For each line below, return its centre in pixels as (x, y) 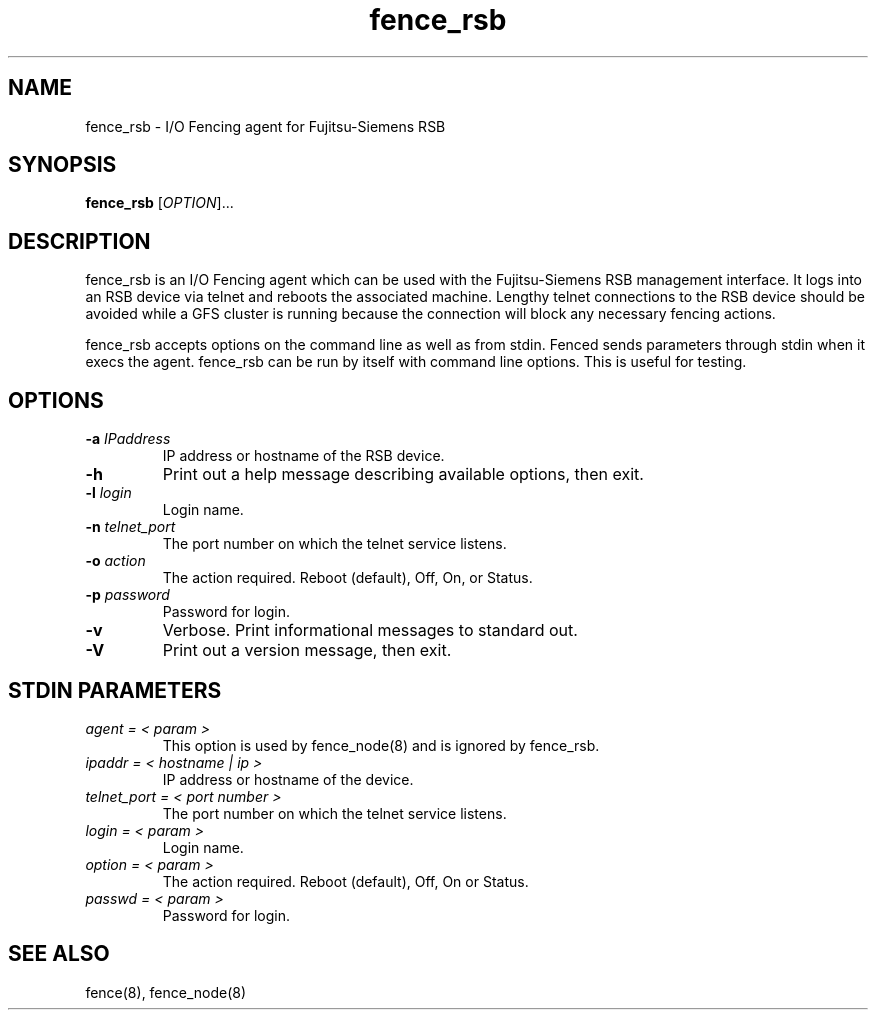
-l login (108, 493)
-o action (115, 561)
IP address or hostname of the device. (288, 779)
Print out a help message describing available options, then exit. (403, 474)
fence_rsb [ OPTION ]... (159, 203)
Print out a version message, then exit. (307, 650)
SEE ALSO (59, 954)
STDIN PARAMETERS (115, 690)
